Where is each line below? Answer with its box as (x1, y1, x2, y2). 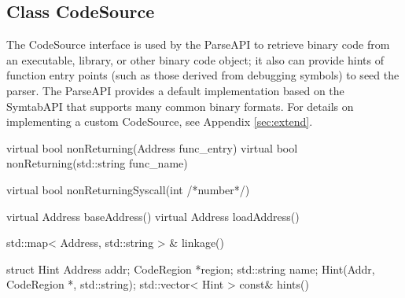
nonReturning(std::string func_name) (6, 155, 188, 171)
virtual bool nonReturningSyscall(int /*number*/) (6, 181, 250, 197)
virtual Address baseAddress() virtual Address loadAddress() (6, 208, 300, 224)
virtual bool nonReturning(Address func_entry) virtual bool (6, 139, 298, 156)
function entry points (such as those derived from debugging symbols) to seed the (6, 67, 399, 83)
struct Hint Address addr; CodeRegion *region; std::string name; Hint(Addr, (6, 260, 375, 277)
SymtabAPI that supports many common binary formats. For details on (6, 97, 354, 114)
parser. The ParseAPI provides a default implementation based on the (6, 82, 344, 98)
